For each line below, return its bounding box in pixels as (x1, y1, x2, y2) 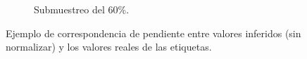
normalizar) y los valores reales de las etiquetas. (6, 39, 212, 54)
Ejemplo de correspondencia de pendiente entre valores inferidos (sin (6, 25, 301, 40)
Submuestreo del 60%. (34, 2, 130, 16)
